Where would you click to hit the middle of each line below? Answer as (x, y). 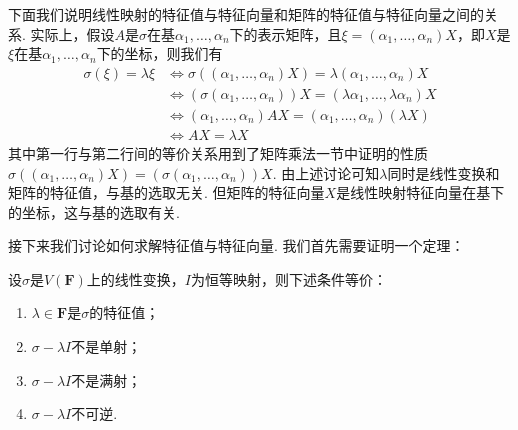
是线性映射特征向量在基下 (420, 192)
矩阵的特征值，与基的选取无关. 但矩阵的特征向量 (166, 192)
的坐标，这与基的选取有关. (94, 211)
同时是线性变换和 (443, 172)
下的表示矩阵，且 (285, 33)
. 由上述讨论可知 (326, 172)
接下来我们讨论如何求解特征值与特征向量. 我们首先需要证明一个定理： (236, 245)
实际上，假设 (72, 33)
